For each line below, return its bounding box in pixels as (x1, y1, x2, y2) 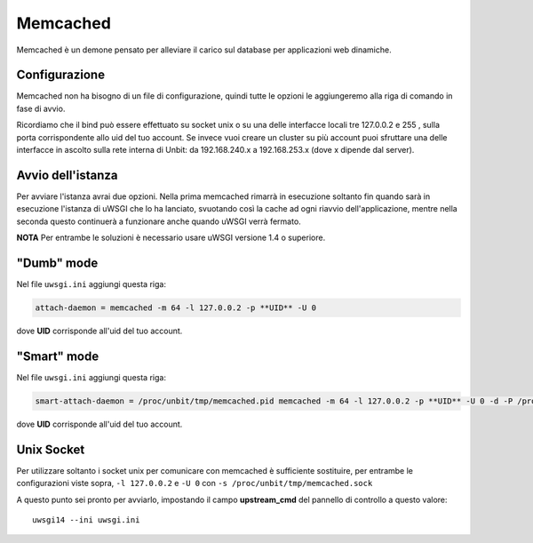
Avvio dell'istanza (16, 167, 118, 182)
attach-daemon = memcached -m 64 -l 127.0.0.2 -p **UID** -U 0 (35, 302, 317, 313)
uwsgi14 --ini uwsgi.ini (32, 515, 140, 524)
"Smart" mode (16, 348, 99, 363)
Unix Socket (16, 442, 85, 457)
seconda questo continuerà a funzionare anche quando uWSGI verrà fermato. (16, 216, 301, 227)
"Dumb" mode (16, 255, 99, 270)
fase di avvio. (16, 103, 66, 114)
